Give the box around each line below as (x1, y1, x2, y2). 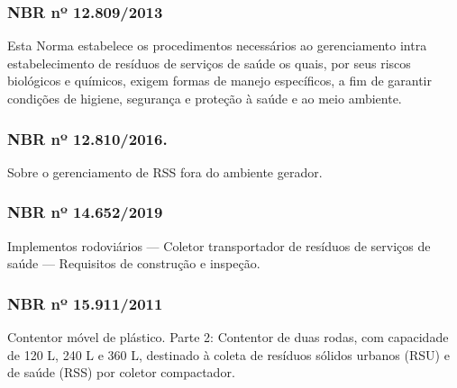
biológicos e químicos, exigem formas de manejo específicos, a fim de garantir (7, 71, 433, 90)
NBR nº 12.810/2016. (7, 127, 168, 149)
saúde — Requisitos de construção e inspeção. (7, 254, 260, 273)
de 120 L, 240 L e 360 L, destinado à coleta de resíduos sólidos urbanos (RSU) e (7, 345, 450, 364)
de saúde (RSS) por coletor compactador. (7, 363, 235, 382)
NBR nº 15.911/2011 (7, 292, 163, 314)
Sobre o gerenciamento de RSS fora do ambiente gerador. (7, 162, 323, 181)
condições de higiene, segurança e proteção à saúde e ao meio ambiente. (7, 89, 402, 107)
